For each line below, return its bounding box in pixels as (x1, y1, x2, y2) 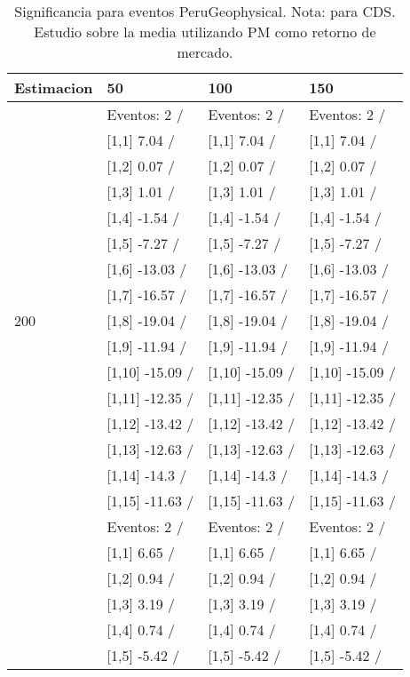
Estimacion (14, 77, 93, 98)
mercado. (177, 42, 233, 62)
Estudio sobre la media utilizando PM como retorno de (34, 21, 376, 42)
